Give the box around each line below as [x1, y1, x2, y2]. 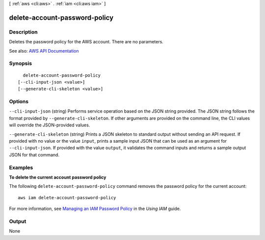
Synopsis [9, 60, 32, 67]
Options [9, 98, 29, 105]
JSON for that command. [9, 151, 60, 157]
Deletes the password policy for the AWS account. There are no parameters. [9, 39, 164, 45]
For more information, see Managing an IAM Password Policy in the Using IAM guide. [9, 206, 181, 211]
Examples [9, 164, 33, 171]
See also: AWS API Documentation [9, 48, 79, 54]
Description [9, 29, 38, 35]
